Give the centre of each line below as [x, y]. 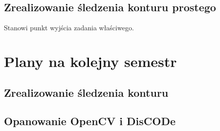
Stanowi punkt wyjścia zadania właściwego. [69, 28]
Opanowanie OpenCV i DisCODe [90, 121]
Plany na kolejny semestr [90, 61]
